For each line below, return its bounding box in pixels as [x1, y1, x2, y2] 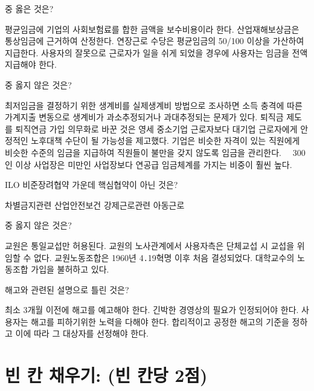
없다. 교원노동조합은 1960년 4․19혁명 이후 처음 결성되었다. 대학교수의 [33, 251, 295, 263]
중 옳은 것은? [5, 2, 54, 15]
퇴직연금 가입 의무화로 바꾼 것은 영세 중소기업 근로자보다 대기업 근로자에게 [15, 122, 298, 135]
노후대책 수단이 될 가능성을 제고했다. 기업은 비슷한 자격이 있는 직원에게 [31, 134, 300, 147]
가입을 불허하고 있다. [31, 263, 109, 276]
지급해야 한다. [5, 58, 57, 71]
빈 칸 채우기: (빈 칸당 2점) [5, 363, 208, 387]
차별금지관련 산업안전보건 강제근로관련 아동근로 [5, 198, 185, 211]
